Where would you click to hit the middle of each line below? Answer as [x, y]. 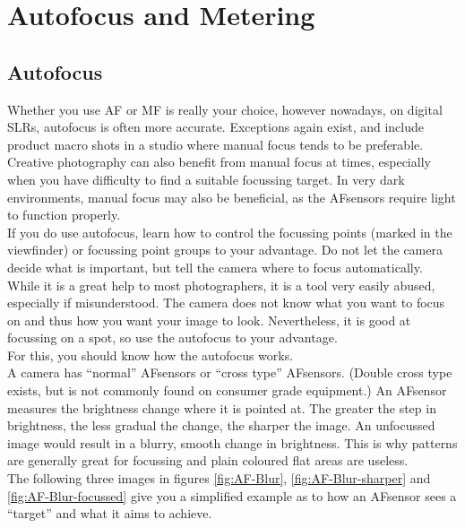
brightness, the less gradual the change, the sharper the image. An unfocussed [221, 425]
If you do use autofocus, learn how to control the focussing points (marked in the [230, 232]
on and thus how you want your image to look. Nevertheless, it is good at [209, 320]
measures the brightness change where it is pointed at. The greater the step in [222, 407]
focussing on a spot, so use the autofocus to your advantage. [172, 338]
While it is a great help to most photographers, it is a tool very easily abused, [221, 285]
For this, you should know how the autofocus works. [151, 355]
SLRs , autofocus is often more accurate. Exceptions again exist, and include [215, 127]
